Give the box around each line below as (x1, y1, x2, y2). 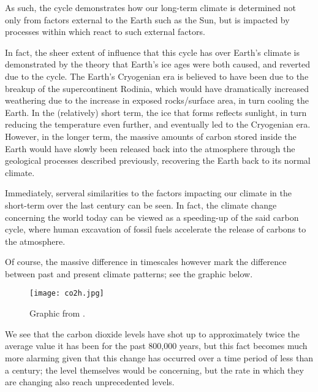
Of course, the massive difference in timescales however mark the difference (5, 255, 287, 268)
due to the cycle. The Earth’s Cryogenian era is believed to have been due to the (5, 69, 309, 82)
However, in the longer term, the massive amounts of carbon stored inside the (5, 129, 297, 142)
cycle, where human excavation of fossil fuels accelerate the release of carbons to (5, 223, 306, 236)
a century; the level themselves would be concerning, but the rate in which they (5, 363, 304, 376)
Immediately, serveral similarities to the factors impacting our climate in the (5, 186, 292, 199)
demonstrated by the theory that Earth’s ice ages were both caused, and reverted (5, 58, 311, 71)
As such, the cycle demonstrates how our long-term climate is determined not (5, 1, 296, 13)
